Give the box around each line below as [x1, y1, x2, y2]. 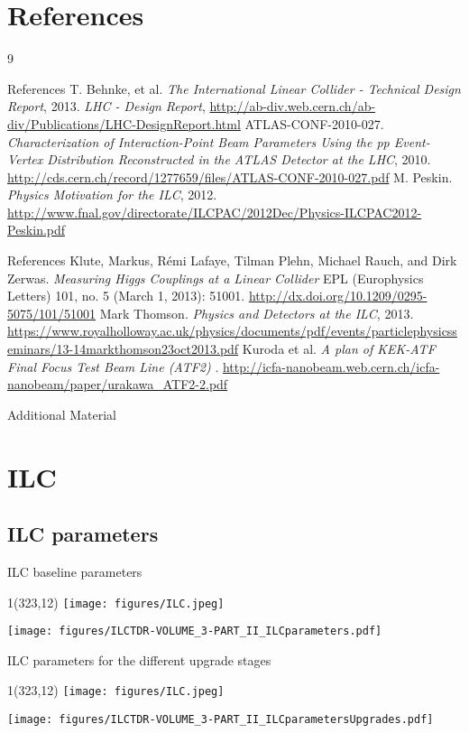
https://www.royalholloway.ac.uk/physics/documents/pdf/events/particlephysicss [7, 321, 457, 340]
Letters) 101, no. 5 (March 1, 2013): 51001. [7, 286, 245, 305]
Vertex [7, 150, 43, 169]
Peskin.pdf [7, 220, 66, 239]
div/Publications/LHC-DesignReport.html [7, 114, 241, 133]
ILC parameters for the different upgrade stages [7, 650, 271, 669]
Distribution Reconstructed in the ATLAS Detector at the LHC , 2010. [47, 150, 431, 169]
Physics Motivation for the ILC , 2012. [7, 185, 217, 204]
